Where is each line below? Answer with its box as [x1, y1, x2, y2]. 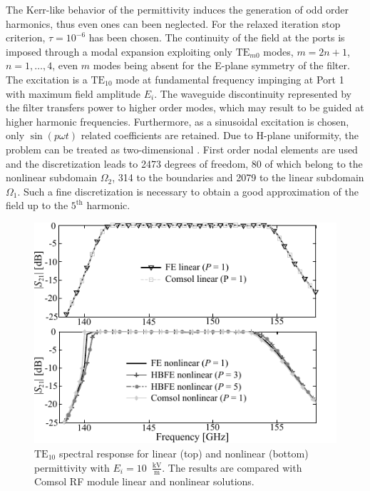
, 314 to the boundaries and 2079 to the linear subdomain [112, 170, 364, 185]
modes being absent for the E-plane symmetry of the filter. [93, 58, 350, 73]
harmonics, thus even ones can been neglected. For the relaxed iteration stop [6, 16, 341, 31]
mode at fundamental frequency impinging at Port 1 [115, 71, 344, 86]
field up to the [6, 198, 68, 213]
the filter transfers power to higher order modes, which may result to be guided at [6, 100, 364, 115]
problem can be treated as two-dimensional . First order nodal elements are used [6, 141, 358, 156]
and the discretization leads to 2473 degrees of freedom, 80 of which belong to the [6, 156, 363, 171]
